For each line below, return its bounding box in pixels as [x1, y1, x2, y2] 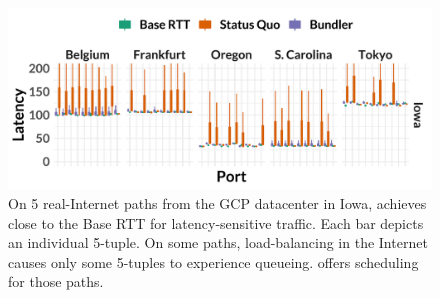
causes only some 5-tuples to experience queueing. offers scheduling [8, 251, 419, 272]
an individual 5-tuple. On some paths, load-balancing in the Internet [8, 232, 428, 253]
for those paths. [8, 271, 104, 292]
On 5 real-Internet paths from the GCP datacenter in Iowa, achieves [8, 192, 427, 213]
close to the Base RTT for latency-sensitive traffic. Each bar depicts [8, 212, 424, 233]
